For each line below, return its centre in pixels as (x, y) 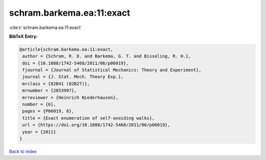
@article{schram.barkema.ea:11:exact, (66, 49)
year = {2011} (39, 132)
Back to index (23, 151)
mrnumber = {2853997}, (50, 91)
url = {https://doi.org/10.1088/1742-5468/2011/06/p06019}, (96, 125)
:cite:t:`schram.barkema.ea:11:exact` (46, 27)
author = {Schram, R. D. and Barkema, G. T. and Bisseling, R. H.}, (107, 56)
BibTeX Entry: (23, 36)
